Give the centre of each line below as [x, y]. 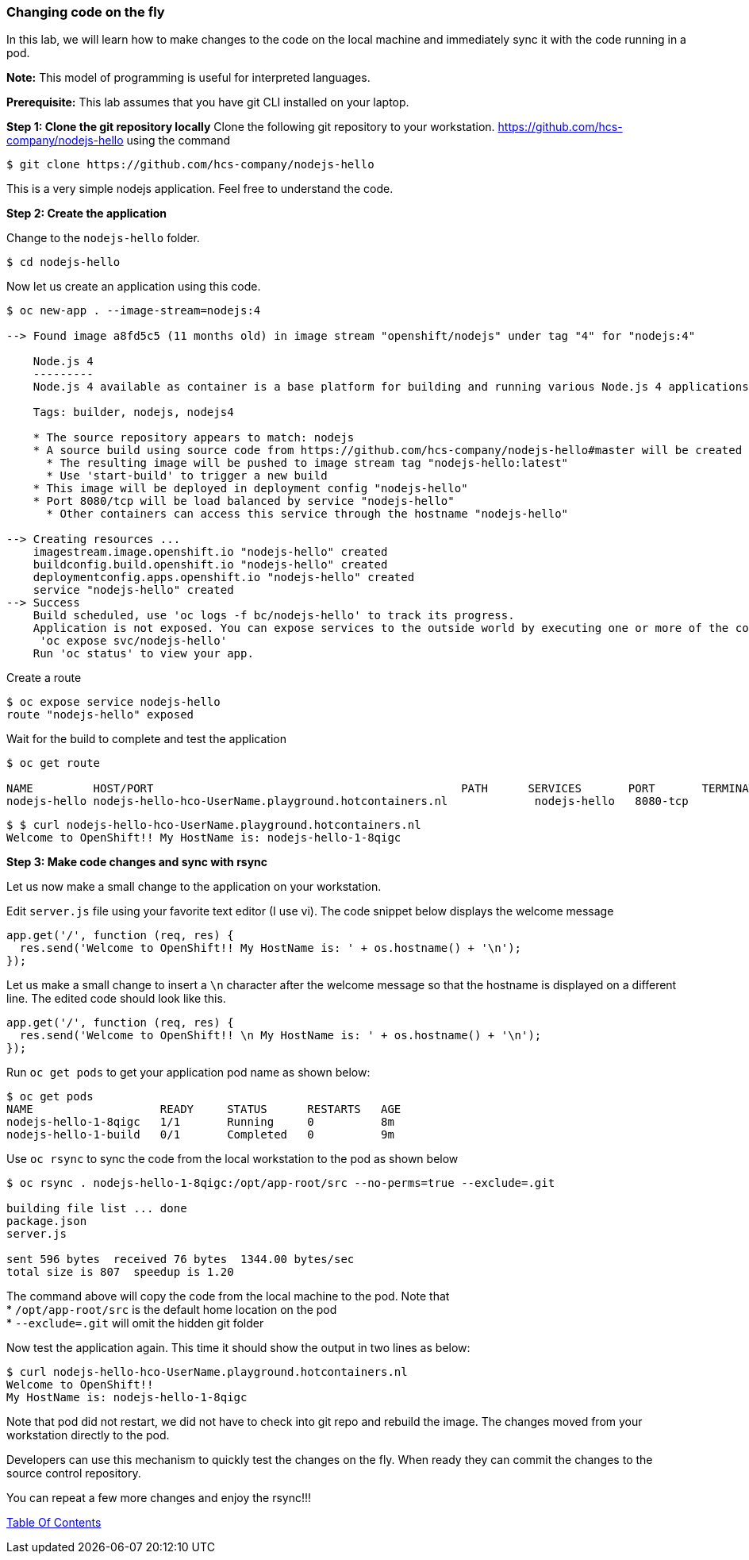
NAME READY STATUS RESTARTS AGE [204, 1109]
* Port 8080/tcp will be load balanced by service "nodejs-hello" [244, 501]
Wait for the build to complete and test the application [146, 739]
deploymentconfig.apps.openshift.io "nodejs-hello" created [224, 578]
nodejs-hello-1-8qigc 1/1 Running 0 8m [200, 1122]
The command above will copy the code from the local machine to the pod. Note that [228, 1296]
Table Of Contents [54, 1523]
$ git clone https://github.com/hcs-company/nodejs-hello [190, 165]
